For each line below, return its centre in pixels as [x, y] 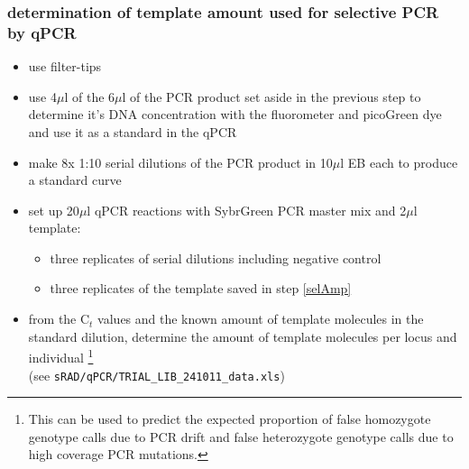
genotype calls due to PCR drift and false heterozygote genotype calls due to [241, 436]
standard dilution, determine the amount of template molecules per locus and [243, 336]
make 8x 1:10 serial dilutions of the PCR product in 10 [180, 162]
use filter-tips [65, 66]
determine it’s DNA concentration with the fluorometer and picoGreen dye [235, 114]
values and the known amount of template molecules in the [261, 319]
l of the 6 [90, 96]
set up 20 [54, 210]
